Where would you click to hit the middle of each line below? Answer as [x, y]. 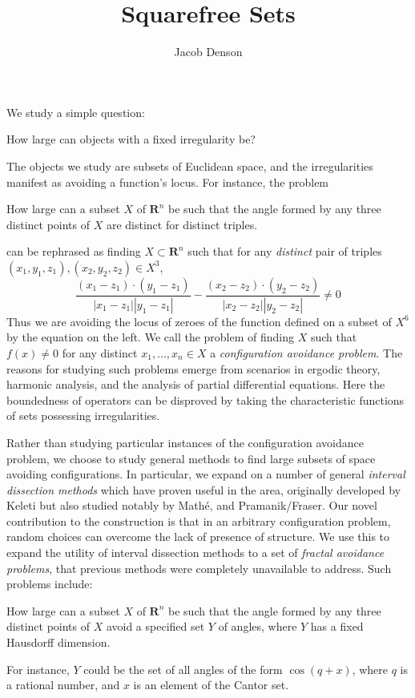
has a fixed [337, 626]
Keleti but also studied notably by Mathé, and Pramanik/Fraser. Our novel [192, 505]
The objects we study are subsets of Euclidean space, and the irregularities [190, 165]
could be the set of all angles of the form [183, 669]
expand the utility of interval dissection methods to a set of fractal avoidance [195, 553]
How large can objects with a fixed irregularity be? [131, 139]
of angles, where [258, 626]
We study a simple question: [76, 112]
